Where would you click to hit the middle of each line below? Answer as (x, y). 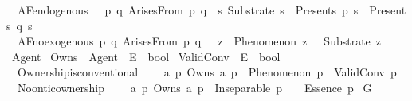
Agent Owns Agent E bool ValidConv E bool (146, 56)
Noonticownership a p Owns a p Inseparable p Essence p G (194, 87)
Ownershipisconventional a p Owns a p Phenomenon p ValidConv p (207, 72)
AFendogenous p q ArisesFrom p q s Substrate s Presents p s (188, 10)
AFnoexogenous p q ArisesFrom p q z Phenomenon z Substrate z (199, 41)
